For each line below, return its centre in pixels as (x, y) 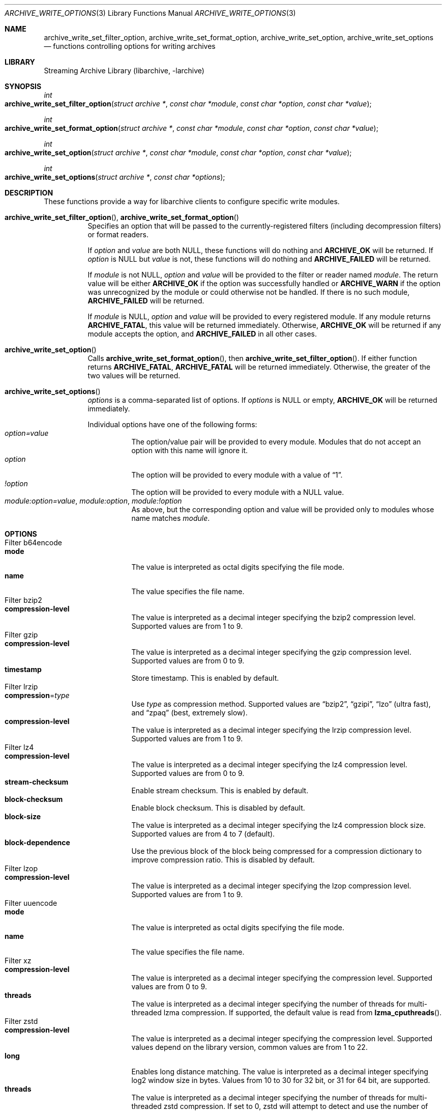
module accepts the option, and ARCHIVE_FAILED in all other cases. (202, 334)
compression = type (37, 695)
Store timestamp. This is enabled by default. (205, 678)
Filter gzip (21, 635)
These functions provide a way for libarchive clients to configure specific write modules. (192, 201)
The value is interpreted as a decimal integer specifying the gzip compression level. (271, 652)
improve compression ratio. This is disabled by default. (223, 860)
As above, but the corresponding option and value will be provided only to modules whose (283, 509)
